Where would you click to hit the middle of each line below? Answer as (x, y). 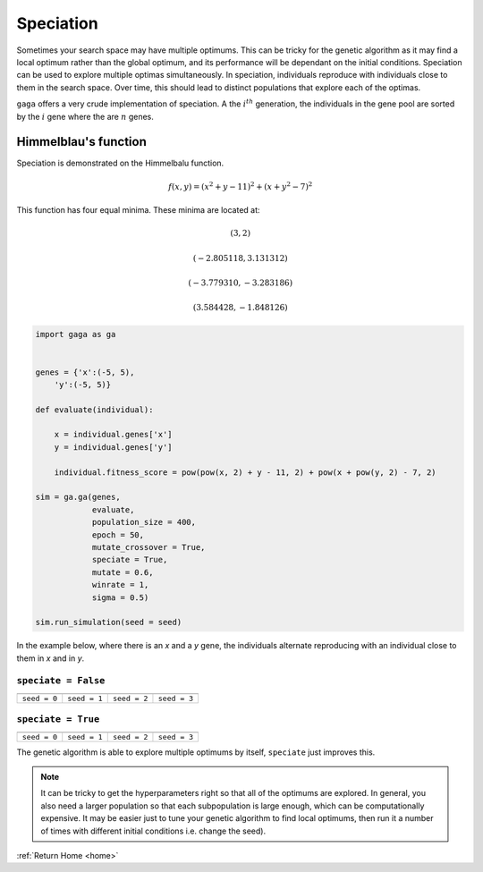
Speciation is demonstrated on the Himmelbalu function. (120, 163)
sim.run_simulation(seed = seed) (109, 622)
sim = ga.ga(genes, (78, 497)
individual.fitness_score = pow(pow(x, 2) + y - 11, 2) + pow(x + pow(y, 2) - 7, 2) (246, 472)
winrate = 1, (120, 585)
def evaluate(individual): (94, 410)
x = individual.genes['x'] (114, 435)
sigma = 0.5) (120, 597)
